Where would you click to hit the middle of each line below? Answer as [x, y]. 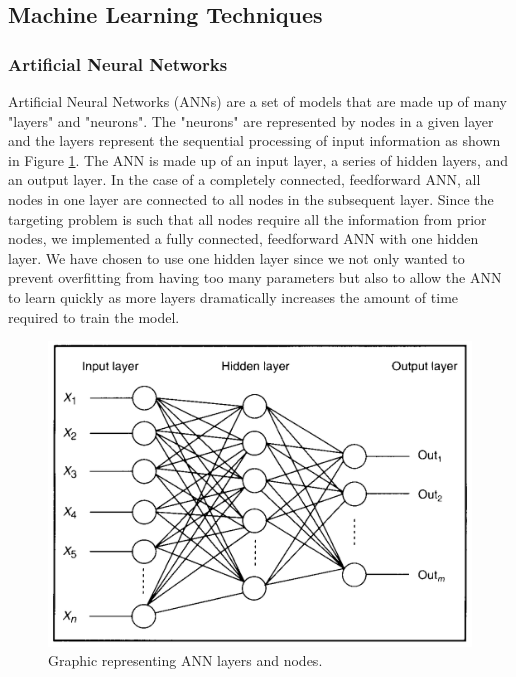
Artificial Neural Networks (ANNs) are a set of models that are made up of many [258, 101]
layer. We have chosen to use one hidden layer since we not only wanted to [236, 257]
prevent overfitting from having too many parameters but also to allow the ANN [255, 277]
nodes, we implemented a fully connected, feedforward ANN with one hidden [243, 238]
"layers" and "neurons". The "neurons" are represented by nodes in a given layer [251, 120]
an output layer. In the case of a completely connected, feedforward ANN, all [244, 179]
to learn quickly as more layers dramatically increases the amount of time [233, 296]
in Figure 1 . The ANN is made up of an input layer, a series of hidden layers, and [258, 159]
